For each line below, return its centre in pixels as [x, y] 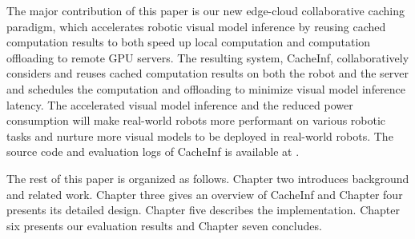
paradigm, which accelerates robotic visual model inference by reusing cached [196, 26]
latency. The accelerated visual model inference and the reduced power [180, 104]
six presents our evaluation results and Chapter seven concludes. [164, 225]
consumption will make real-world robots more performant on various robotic [196, 120]
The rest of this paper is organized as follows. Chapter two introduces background [208, 178]
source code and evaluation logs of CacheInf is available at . [153, 151]
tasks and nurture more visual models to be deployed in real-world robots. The [200, 135]
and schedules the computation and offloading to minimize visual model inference [206, 88]
